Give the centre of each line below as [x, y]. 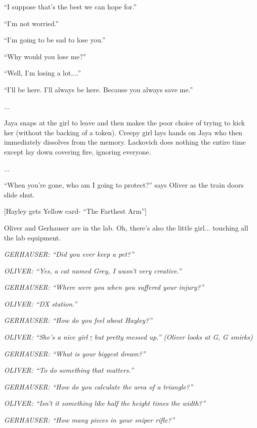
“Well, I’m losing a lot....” [43, 73]
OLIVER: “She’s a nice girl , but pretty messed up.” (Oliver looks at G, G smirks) [128, 337]
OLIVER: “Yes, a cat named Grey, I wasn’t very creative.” [93, 270]
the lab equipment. [33, 237]
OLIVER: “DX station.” [41, 303]
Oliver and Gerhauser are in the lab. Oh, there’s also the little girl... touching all [126, 227]
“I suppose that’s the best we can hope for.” [70, 6]
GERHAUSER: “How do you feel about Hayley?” [78, 320]
